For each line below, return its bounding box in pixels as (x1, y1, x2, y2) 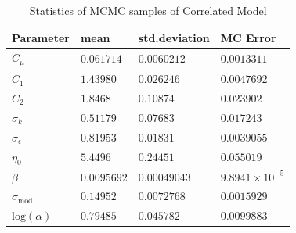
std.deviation (138, 29, 210, 45)
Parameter (12, 29, 70, 45)
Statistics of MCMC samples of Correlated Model (29, 2, 267, 18)
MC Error (220, 29, 276, 45)
